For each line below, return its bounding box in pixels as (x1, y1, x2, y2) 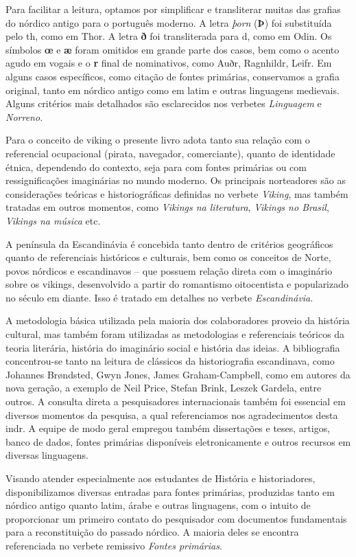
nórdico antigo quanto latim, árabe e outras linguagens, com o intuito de (5, 498, 311, 512)
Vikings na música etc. (5, 213, 101, 227)
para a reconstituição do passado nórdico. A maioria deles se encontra (5, 525, 299, 539)
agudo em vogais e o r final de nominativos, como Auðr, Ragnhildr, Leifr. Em (5, 56, 332, 70)
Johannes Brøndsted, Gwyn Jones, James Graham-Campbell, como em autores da (5, 367, 351, 381)
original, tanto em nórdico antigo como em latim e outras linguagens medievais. (5, 82, 340, 97)
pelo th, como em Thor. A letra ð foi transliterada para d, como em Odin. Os (5, 29, 332, 43)
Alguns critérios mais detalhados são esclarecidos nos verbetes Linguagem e (5, 96, 322, 111)
